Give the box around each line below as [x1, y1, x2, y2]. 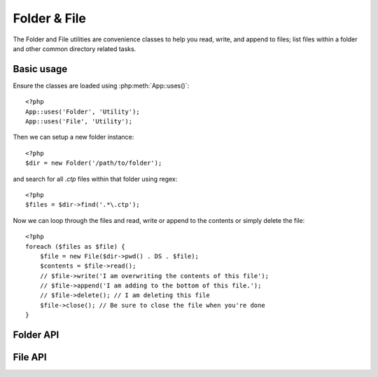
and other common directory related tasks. [13, 44, 136, 53]
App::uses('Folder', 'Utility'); [25, 107, 140, 116]
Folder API [13, 329, 59, 341]
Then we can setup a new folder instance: [13, 133, 134, 142]
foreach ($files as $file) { [25, 242, 125, 250]
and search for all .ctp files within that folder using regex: [13, 174, 178, 183]
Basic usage [13, 63, 68, 75]
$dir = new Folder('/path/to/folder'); [25, 159, 162, 167]
